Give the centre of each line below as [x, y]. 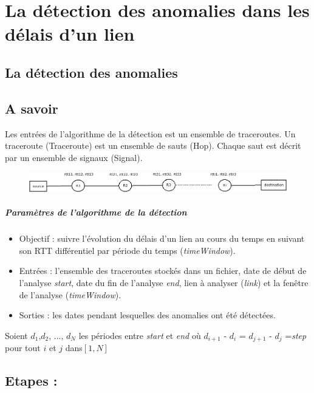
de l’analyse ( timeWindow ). [70, 294]
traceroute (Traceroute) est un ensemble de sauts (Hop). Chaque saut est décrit [153, 145]
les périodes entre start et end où [140, 335]
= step [296, 335]
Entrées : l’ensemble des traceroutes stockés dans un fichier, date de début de [163, 271]
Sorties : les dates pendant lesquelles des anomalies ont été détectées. [147, 315]
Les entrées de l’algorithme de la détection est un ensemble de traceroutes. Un [150, 133]
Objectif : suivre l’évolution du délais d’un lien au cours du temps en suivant [162, 238]
